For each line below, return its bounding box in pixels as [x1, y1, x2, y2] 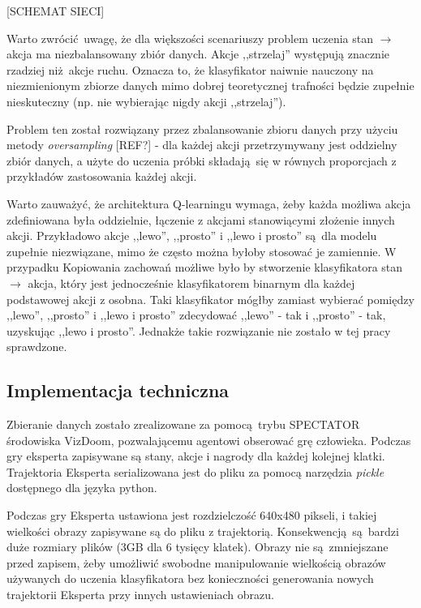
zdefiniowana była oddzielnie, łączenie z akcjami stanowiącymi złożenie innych [6, 211, 395, 228]
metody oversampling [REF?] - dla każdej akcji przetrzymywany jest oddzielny [6, 136, 397, 153]
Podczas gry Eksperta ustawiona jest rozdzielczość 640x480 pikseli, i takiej [6, 507, 377, 524]
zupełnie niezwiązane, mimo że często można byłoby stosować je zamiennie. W [6, 242, 397, 259]
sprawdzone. [6, 338, 67, 355]
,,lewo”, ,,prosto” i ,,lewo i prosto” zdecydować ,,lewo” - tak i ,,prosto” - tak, [6, 306, 386, 323]
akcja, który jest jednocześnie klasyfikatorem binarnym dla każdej [28, 274, 355, 291]
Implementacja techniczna [6, 378, 230, 403]
